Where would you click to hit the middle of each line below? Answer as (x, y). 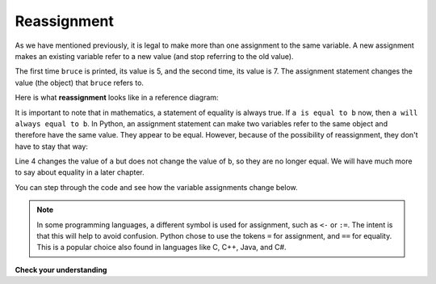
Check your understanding (61, 269)
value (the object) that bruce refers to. (80, 83)
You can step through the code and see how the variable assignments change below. (156, 187)
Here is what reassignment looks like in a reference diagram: (117, 98)
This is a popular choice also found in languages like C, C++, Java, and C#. (161, 248)
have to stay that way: (52, 146)
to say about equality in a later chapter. (80, 172)
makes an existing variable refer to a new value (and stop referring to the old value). (154, 56)
